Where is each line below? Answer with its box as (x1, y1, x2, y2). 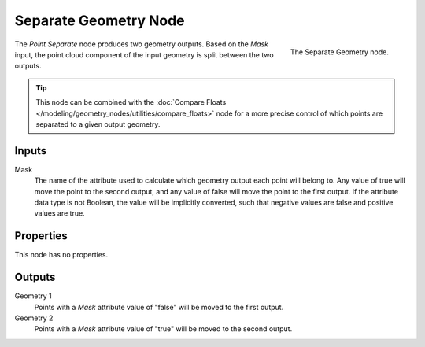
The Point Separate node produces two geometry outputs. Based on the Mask (14, 39, 269, 49)
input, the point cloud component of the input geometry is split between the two (14, 50, 275, 59)
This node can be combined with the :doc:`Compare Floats (35, 98, 227, 107)
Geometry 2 (14, 313, 54, 323)
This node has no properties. (14, 250, 109, 260)
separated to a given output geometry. (35, 119, 161, 129)
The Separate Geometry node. (290, 47, 389, 57)
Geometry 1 (14, 291, 52, 301)
